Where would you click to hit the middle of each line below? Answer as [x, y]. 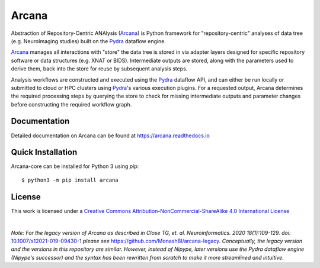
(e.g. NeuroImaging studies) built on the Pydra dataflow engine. [88, 41]
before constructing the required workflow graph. [71, 104]
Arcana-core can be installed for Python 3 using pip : [75, 166]
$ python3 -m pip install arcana [70, 180]
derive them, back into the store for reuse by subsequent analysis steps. [99, 69]
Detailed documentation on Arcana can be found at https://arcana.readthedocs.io [110, 135]
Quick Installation [44, 152]
